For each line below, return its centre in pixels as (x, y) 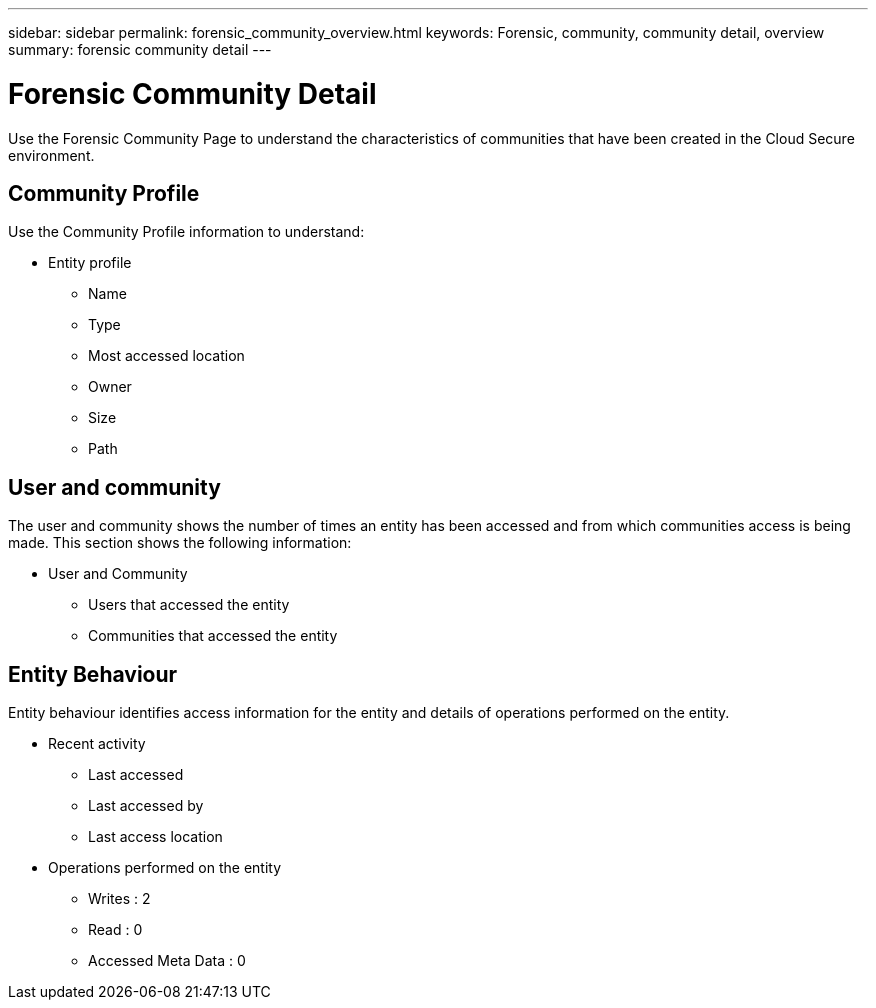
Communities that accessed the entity (213, 636)
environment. (51, 155)
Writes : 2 (119, 899)
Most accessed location (166, 356)
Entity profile (90, 263)
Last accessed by (146, 806)
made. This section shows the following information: (180, 543)
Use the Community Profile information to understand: (186, 232)
